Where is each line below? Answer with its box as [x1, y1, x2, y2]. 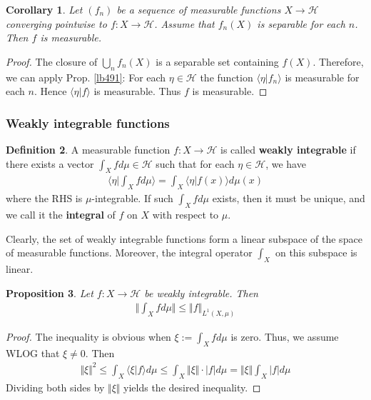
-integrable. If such [91, 191, 173, 206]
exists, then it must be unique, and [212, 191, 365, 206]
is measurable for [285, 69, 360, 84]
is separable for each [257, 16, 345, 31]
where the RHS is [6, 191, 83, 206]
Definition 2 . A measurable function [6, 141, 171, 156]
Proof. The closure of [6, 54, 98, 69]
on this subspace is [275, 245, 357, 260]
